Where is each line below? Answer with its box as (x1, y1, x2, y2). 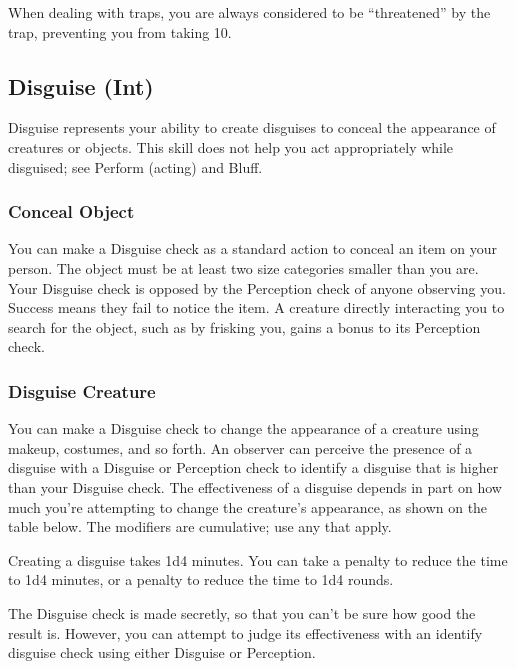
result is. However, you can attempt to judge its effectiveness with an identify (8, 622, 483, 643)
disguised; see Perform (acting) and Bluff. (8, 156, 263, 177)
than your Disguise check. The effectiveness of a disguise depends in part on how (8, 476, 502, 497)
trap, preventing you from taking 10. (8, 21, 232, 42)
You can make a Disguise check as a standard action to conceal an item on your (8, 238, 497, 259)
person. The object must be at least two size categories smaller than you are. (8, 257, 479, 278)
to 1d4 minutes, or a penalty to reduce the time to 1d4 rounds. (8, 569, 394, 590)
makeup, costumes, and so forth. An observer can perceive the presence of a (8, 437, 473, 458)
